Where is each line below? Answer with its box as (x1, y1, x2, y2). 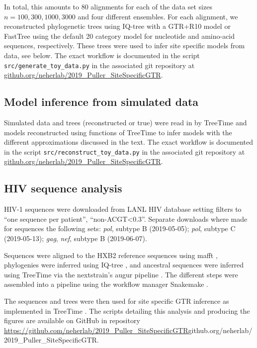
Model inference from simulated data (4, 94, 199, 109)
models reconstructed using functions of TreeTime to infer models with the (4, 127, 232, 137)
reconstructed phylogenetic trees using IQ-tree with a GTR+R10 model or (4, 21, 231, 31)
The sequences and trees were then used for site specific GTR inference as (4, 296, 229, 306)
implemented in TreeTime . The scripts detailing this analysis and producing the (4, 305, 250, 316)
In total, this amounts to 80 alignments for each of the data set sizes (4, 1, 212, 11)
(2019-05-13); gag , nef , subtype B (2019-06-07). (4, 233, 147, 244)
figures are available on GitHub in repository (4, 315, 140, 326)
